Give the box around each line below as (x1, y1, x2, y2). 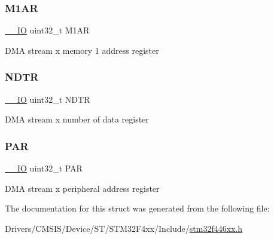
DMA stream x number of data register (5, 113, 149, 125)
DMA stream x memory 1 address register (5, 44, 159, 56)
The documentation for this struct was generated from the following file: (5, 202, 270, 215)
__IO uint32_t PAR (5, 162, 83, 174)
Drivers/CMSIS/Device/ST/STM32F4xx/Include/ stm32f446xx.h (5, 222, 243, 234)
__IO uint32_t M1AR (5, 24, 90, 36)
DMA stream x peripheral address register (5, 182, 160, 194)
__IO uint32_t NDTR (5, 93, 90, 105)
